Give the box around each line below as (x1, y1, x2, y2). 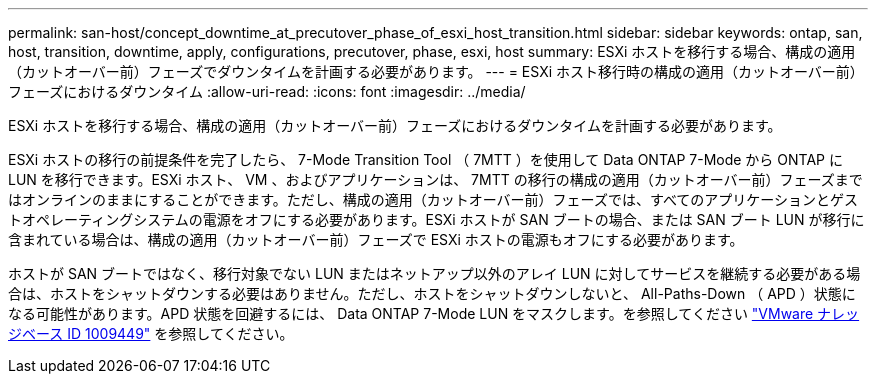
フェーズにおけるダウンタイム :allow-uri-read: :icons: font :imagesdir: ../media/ (8, 83, 526, 100)
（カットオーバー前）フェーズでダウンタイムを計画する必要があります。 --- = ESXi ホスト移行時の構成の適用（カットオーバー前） (8, 63, 864, 80)
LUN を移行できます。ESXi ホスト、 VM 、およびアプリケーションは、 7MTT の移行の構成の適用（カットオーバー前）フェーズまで (8, 171, 863, 188)
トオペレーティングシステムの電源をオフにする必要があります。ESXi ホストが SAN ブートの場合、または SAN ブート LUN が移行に (8, 211, 865, 228)
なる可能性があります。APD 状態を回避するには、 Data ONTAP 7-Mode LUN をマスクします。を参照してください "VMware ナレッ (8, 305, 860, 322)
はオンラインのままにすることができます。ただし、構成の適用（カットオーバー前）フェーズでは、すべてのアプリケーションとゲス (8, 191, 859, 208)
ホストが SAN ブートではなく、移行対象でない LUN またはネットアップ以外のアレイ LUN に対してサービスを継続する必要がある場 (8, 265, 861, 282)
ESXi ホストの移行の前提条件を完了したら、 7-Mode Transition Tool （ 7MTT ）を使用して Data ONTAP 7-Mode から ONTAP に (8, 151, 843, 168)
